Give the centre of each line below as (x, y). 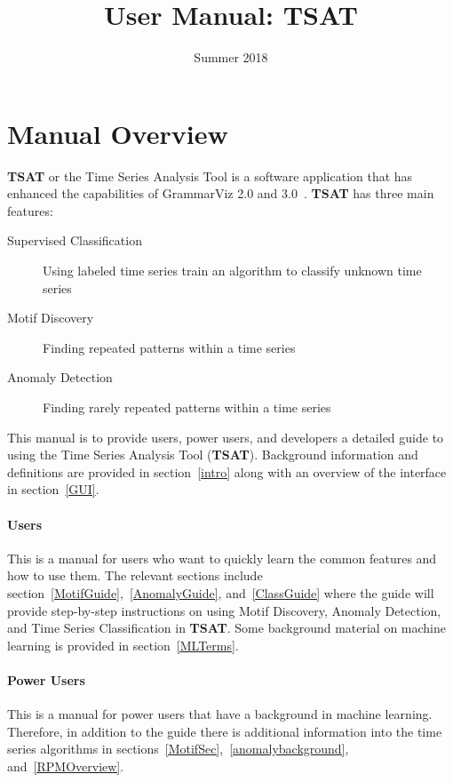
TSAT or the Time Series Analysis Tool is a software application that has (210, 176)
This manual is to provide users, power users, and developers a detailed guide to (226, 437)
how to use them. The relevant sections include (135, 575)
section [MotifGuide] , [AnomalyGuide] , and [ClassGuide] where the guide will (221, 592)
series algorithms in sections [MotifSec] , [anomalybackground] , (178, 749)
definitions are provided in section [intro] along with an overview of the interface (227, 471)
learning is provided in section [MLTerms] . (123, 645)
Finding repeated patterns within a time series (169, 347)
